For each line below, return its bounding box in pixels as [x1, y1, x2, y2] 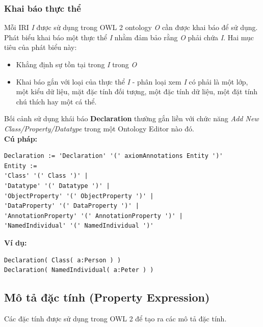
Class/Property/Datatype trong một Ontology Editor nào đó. [4, 123, 194, 133]
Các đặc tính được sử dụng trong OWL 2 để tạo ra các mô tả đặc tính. [4, 313, 227, 323]
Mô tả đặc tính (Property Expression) [4, 289, 210, 305]
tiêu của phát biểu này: [4, 42, 77, 52]
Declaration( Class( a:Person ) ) [4, 256, 121, 264]
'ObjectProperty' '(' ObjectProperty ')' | [4, 192, 154, 200]
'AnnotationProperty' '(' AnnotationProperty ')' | [4, 212, 183, 220]
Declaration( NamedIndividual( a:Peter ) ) [4, 266, 154, 274]
